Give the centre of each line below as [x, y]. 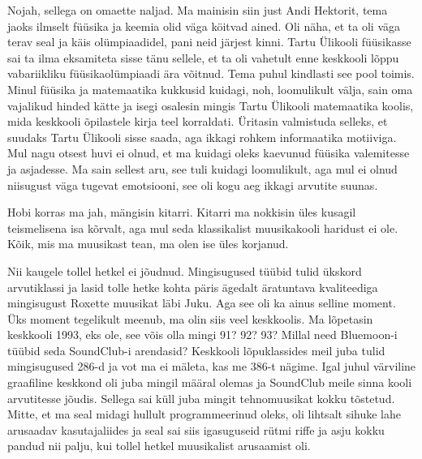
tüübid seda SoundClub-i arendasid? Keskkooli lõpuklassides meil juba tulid [196, 350]
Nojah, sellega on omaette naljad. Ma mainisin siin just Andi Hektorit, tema [198, 10]
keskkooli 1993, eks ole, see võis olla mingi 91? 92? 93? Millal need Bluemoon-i [202, 335]
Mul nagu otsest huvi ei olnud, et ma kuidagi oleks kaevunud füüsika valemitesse [209, 153]
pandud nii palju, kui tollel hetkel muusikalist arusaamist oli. [159, 446]
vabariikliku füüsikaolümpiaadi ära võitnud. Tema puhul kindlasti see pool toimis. [211, 73]
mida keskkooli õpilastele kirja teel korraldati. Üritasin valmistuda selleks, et [198, 121]
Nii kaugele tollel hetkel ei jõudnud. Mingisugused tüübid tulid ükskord [185, 270]
